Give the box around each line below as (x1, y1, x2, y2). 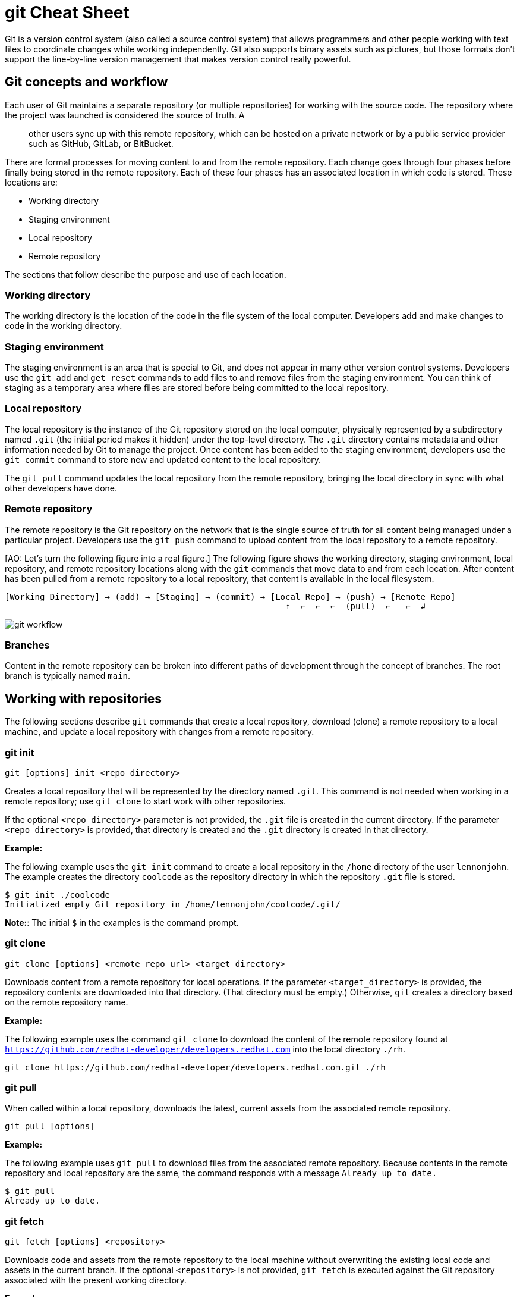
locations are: (5, 177, 58, 187)
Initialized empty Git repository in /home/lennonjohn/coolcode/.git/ (5, 899, 341, 909)
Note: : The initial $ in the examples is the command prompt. (5, 917, 239, 928)
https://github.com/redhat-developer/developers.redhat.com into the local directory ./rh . (5, 1044, 405, 1054)
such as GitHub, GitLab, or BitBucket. (29, 138, 174, 149)
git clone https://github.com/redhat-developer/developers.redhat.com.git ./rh (5, 1062, 386, 1072)
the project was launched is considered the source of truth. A (5, 109, 245, 120)
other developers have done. (5, 483, 118, 493)
